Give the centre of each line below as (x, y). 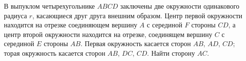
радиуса (16, 15)
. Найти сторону (171, 53)
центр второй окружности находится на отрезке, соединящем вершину (108, 34)
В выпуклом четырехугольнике (50, 6)
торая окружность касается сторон (55, 53)
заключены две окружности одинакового (180, 6)
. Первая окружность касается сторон (136, 43)
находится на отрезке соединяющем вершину (71, 25)
